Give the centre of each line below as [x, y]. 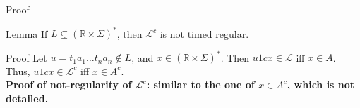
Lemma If [27, 33]
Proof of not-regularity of [69, 85]
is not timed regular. [204, 33]
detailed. [27, 98]
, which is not [321, 85]
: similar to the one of [200, 85]
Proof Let [26, 57]
